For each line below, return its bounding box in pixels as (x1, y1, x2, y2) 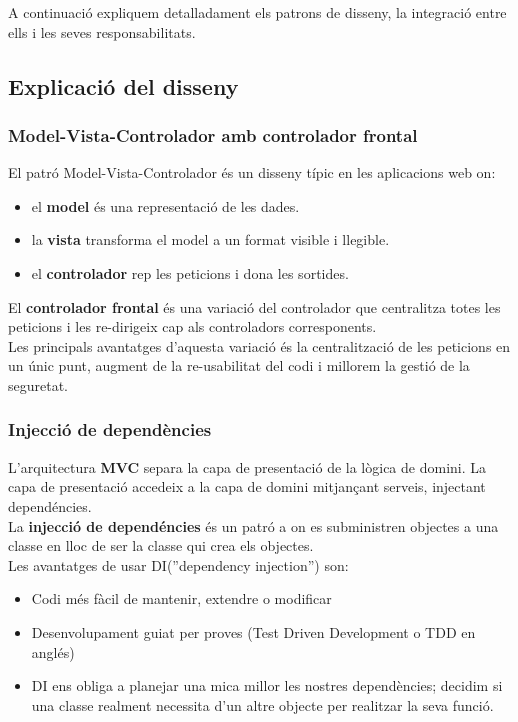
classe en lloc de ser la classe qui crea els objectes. (8, 535, 314, 556)
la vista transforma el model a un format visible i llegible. (31, 229, 390, 250)
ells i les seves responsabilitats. (8, 21, 196, 42)
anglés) (31, 641, 75, 662)
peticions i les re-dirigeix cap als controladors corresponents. (8, 316, 377, 337)
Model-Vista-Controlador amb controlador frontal (8, 122, 418, 147)
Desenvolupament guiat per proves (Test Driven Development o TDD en (31, 621, 476, 642)
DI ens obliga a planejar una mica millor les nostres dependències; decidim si (31, 675, 503, 696)
